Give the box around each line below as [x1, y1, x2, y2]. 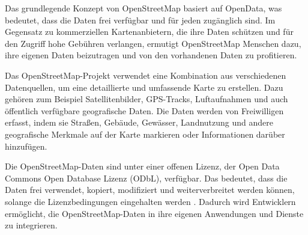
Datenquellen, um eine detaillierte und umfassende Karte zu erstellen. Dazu [5, 81, 283, 93]
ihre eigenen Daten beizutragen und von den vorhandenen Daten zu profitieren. [5, 49, 297, 61]
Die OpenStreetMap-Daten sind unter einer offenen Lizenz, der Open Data [5, 160, 280, 172]
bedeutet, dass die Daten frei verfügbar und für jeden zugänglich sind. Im [5, 13, 276, 26]
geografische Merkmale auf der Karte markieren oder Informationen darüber [5, 127, 285, 140]
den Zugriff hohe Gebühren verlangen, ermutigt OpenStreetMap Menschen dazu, [5, 37, 301, 49]
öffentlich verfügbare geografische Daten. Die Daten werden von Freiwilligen [5, 104, 284, 117]
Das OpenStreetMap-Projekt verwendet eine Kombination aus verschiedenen [5, 69, 286, 81]
